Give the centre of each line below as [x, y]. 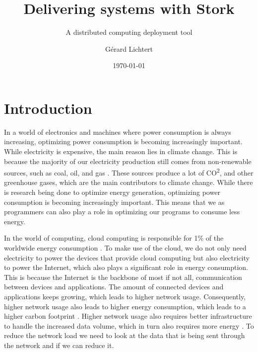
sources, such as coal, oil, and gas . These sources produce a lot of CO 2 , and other [129, 172]
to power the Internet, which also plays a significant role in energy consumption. [126, 267]
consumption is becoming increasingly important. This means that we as [114, 202]
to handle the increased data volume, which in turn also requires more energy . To [129, 325]
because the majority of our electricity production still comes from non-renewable [128, 161]
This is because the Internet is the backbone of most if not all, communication [123, 277]
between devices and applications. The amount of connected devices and [114, 287]
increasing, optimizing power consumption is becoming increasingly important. [123, 141]
